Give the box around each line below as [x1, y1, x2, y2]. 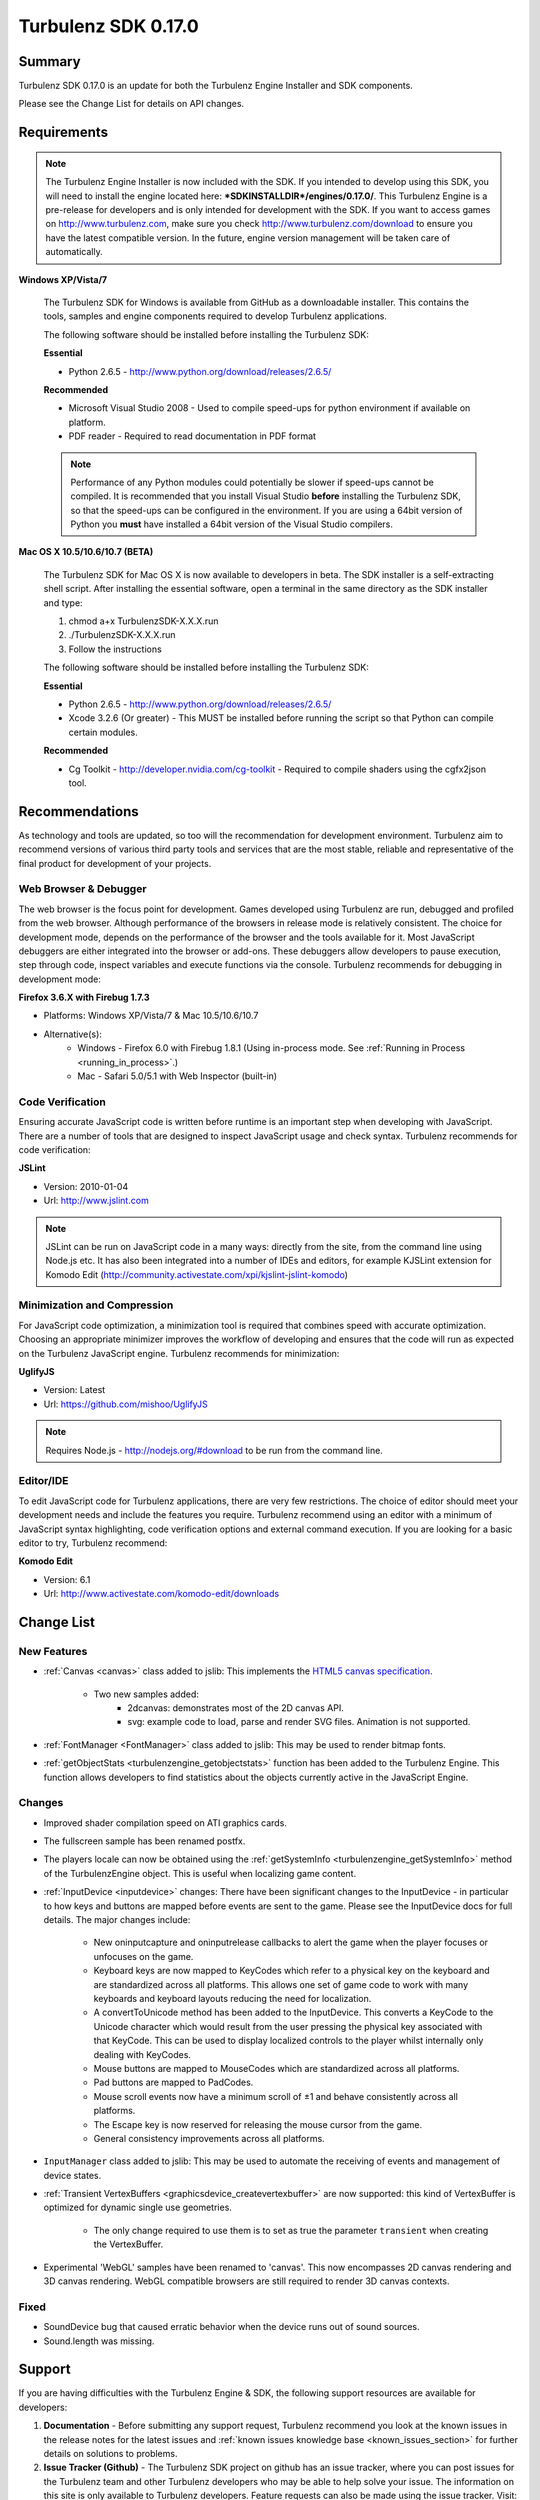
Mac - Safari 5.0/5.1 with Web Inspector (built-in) [77, 1070, 278, 1082]
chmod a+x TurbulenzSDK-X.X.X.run [68, 615, 219, 627]
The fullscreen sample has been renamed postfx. [43, 1835, 246, 1847]
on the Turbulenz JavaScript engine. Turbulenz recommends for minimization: [18, 1347, 340, 1359]
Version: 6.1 [43, 1573, 91, 1585]
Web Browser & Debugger [18, 882, 147, 896]
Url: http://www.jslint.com [43, 1195, 149, 1207]
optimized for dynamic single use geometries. [43, 2201, 232, 2214]
